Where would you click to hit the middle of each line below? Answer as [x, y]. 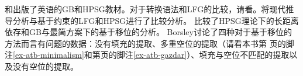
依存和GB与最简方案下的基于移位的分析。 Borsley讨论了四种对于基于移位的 [148, 32]
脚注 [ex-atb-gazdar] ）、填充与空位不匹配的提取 [203, 55]
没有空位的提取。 [45, 66]
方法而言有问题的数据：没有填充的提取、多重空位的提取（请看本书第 [136, 43]
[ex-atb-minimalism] [49, 55]
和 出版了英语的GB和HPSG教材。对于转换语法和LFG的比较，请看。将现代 [145, 9]
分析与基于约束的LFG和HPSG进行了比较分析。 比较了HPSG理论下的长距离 [156, 20]
